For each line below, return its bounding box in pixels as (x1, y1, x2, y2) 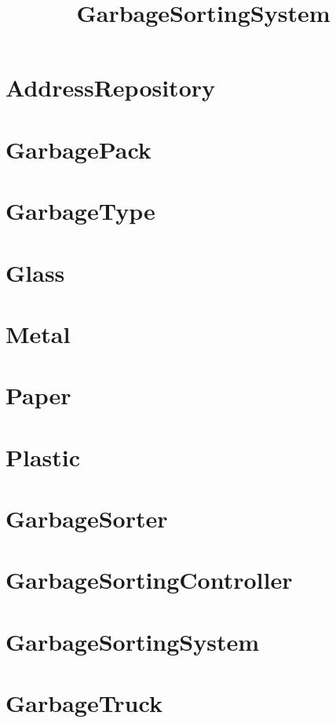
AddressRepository (5, 71, 216, 104)
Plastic (5, 440, 81, 473)
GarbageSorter (5, 502, 168, 534)
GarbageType (5, 195, 155, 227)
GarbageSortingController (5, 564, 293, 596)
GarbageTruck (5, 687, 163, 719)
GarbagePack (5, 133, 152, 165)
